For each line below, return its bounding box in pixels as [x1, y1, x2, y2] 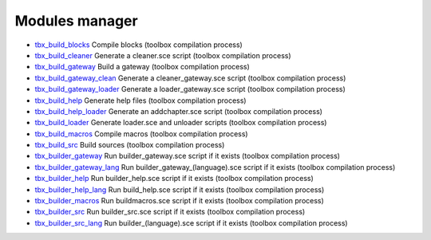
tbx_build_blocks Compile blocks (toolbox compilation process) [34, 40, 243, 49]
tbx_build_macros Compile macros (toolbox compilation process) [34, 128, 248, 139]
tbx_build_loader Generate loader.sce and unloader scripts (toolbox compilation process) [34, 118, 327, 128]
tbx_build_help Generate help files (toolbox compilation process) [34, 96, 247, 105]
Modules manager [14, 12, 139, 30]
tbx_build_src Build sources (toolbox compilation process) [34, 140, 225, 150]
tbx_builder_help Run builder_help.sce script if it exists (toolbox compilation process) [34, 174, 314, 183]
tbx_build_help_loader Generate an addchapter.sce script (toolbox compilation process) [34, 106, 323, 116]
